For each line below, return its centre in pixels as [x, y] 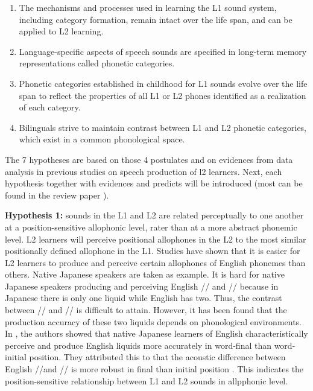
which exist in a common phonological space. [102, 139]
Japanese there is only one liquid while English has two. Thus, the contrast [144, 298]
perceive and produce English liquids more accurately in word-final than [138, 345]
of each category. [50, 107]
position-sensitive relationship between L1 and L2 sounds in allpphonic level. [147, 380]
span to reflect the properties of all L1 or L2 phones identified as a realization [163, 95]
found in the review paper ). [57, 195]
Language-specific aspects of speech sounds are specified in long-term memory [163, 51]
